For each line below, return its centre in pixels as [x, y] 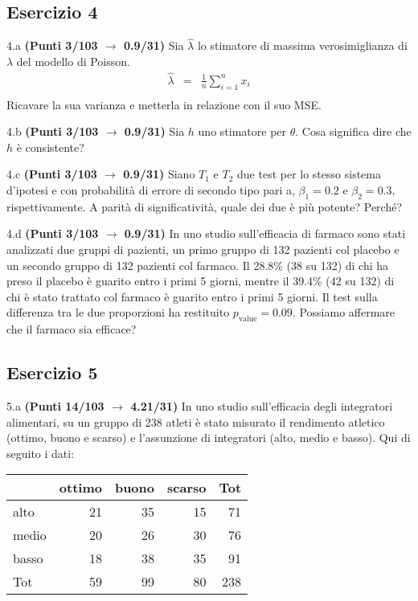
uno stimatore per [242, 131]
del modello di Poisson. [73, 61]
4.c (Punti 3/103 [52, 174]
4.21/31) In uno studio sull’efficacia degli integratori [262, 406]
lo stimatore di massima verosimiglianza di [302, 45]
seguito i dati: [41, 453]
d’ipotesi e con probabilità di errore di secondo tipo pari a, [151, 190]
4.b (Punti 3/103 [53, 131]
